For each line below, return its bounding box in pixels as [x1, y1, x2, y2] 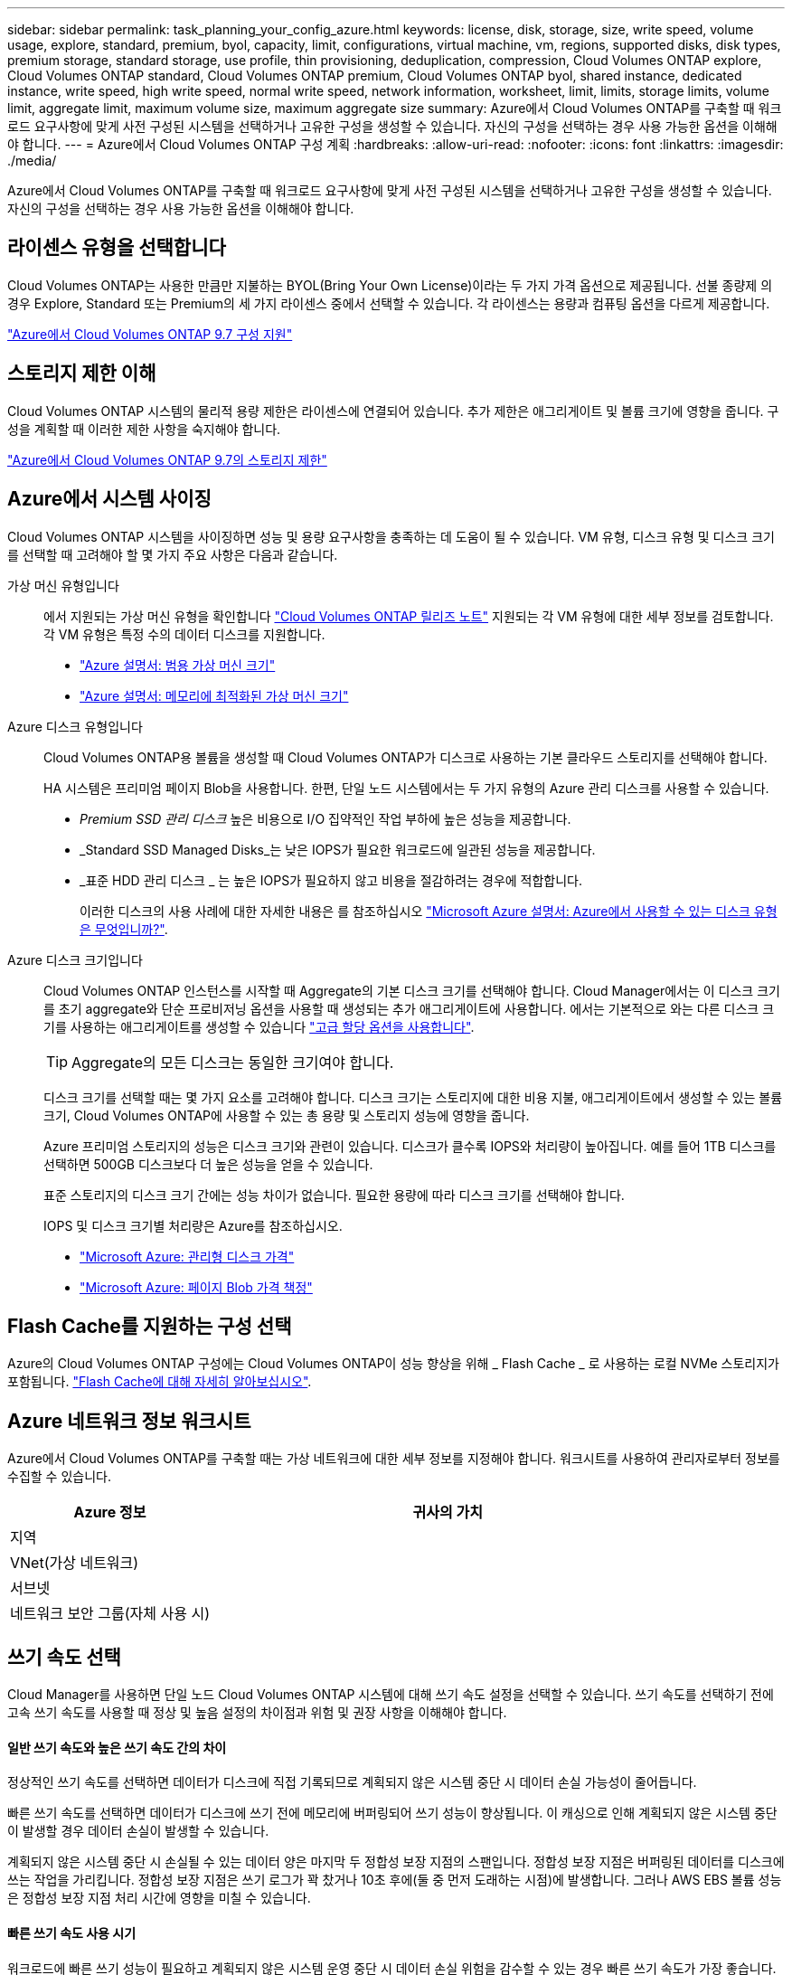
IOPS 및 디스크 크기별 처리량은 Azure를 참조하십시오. [43, 1217, 343, 1233]
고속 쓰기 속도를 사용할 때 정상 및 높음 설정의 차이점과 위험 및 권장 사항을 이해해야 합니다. [7, 1705, 507, 1721]
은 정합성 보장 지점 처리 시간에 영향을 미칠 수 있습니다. [7, 1890, 311, 1906]
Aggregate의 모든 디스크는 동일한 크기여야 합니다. [71, 1053, 394, 1072]
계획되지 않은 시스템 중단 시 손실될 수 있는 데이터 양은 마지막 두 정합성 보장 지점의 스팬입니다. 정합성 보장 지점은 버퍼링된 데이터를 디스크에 [7, 1854, 785, 1870]
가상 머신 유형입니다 [7, 577, 119, 593]
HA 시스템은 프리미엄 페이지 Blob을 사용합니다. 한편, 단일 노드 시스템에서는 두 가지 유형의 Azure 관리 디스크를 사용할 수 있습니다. [43, 780, 769, 796]
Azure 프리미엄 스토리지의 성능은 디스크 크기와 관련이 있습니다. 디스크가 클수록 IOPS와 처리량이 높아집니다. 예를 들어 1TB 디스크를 [43, 1138, 777, 1154]
